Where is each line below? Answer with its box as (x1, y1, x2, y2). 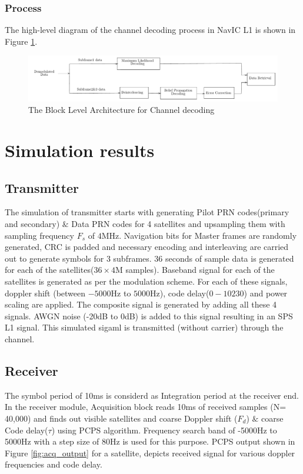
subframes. (113, 252, 152, 264)
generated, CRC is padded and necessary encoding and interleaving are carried (5, 241, 289, 253)
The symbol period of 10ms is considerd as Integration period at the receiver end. (5, 389, 299, 401)
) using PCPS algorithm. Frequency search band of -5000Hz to (51, 423, 277, 436)
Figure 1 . (5, 35, 38, 47)
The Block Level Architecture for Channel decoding (28, 104, 215, 116)
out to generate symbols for (5, 252, 104, 264)
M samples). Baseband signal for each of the (115, 263, 275, 276)
